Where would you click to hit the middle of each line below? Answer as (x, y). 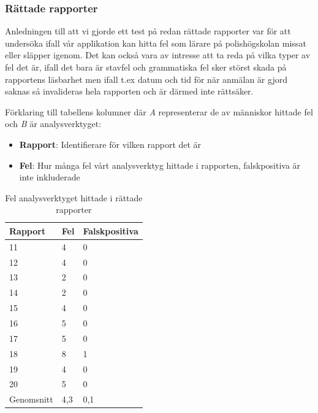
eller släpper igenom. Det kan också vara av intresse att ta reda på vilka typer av (158, 55)
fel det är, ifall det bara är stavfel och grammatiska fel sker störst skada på (146, 67)
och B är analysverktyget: (53, 124)
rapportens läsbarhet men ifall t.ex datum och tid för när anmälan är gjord (146, 79)
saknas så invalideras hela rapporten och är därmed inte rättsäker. (129, 91)
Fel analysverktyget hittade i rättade (74, 197)
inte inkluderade (50, 177)
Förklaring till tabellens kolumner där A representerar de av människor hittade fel (159, 111)
